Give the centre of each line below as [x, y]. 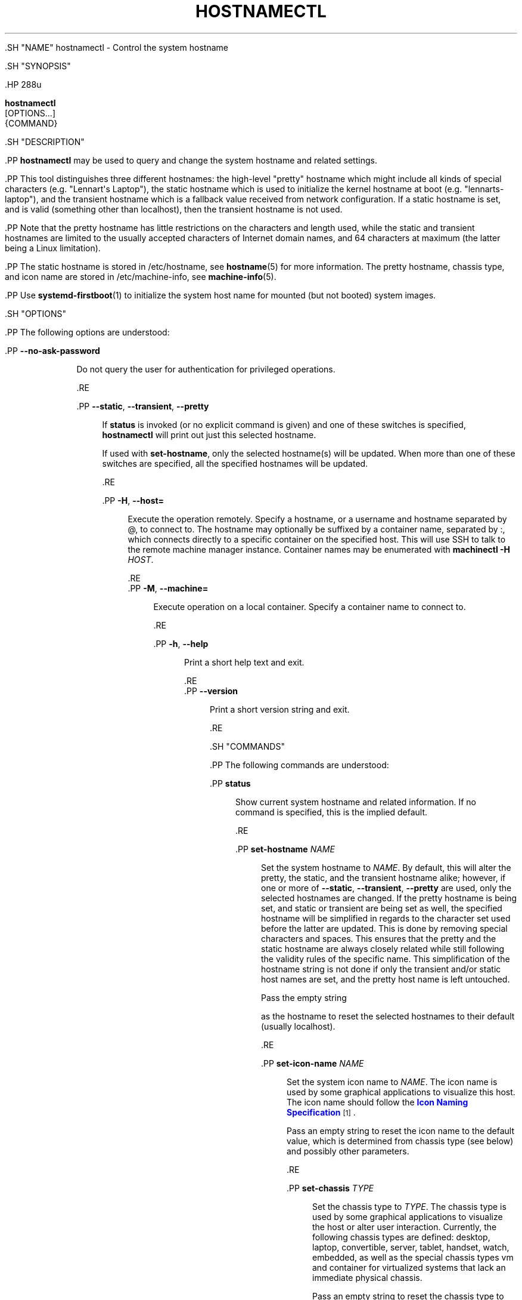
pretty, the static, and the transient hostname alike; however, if [383, 877]
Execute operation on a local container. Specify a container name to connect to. [310, 606]
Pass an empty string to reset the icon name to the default [401, 1130]
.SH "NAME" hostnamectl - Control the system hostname [116, 47]
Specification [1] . [321, 1112]
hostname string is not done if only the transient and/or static [381, 969]
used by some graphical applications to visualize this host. [401, 1092]
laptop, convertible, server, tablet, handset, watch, [411, 1247]
